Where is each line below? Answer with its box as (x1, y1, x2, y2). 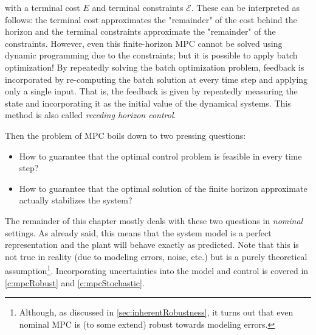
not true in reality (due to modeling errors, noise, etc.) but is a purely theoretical (5, 250, 307, 263)
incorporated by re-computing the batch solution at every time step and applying (5, 72, 308, 85)
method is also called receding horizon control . (5, 108, 176, 121)
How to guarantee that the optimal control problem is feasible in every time (19, 149, 302, 162)
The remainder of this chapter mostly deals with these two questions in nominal (5, 214, 303, 227)
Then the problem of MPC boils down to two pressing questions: (5, 129, 246, 141)
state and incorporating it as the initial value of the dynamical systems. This (5, 96, 291, 109)
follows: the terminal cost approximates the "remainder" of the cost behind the (5, 13, 297, 26)
